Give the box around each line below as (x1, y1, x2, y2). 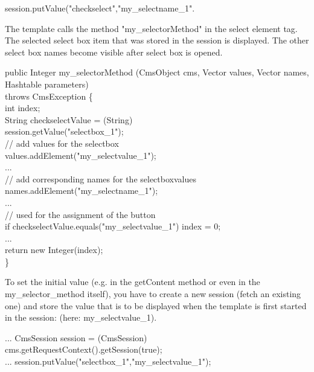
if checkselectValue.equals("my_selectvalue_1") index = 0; (5, 220, 221, 232)
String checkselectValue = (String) (5, 113, 133, 126)
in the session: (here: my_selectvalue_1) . (5, 311, 157, 324)
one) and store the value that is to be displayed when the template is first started (5, 299, 307, 312)
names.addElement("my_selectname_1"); (5, 184, 158, 197)
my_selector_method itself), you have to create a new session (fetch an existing (5, 287, 301, 300)
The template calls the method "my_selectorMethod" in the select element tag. (5, 22, 298, 34)
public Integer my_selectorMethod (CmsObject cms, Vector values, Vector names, (5, 66, 309, 79)
